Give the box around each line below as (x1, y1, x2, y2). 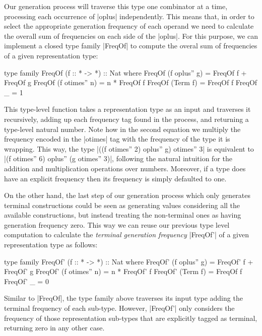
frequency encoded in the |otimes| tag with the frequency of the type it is (4, 133, 230, 144)
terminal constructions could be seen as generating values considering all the (4, 199, 240, 210)
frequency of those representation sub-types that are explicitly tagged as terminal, (4, 312, 257, 323)
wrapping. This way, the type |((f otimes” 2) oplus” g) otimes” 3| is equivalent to (4, 143, 254, 154)
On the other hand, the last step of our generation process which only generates (4, 190, 251, 200)
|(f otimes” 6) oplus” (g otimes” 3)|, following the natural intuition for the (4, 153, 232, 164)
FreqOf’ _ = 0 (4, 276, 49, 286)
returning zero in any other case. (4, 322, 105, 333)
